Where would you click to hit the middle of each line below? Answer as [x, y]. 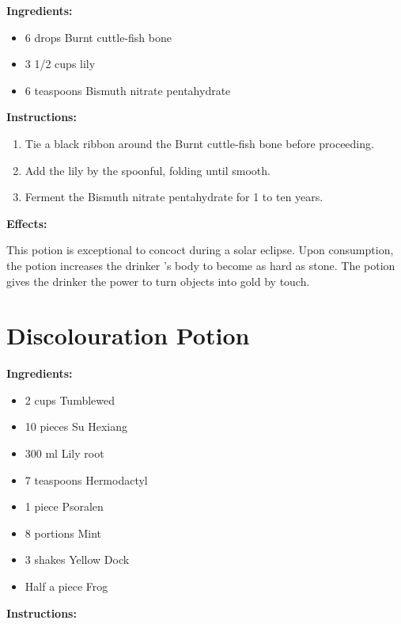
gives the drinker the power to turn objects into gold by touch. [158, 281]
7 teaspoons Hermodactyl [86, 479]
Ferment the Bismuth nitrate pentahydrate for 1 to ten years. [174, 197]
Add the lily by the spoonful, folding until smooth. [148, 170]
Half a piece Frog [66, 586]
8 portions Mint [63, 533]
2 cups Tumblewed [70, 400]
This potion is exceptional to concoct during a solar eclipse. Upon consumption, [200, 250]
